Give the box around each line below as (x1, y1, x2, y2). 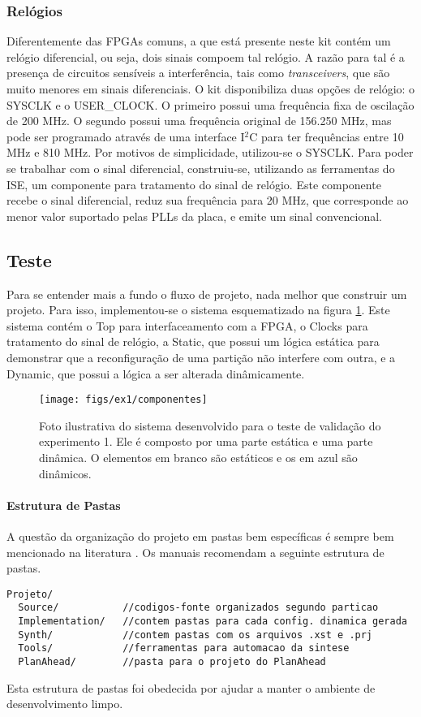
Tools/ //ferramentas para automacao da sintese (18, 642, 350, 654)
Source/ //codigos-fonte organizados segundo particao (18, 602, 379, 614)
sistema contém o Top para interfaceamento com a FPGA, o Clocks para (6, 317, 368, 334)
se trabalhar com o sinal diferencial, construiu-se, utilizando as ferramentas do (6, 159, 395, 176)
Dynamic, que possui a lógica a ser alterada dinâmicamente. (6, 365, 305, 382)
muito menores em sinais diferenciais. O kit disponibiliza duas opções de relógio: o (6, 80, 415, 97)
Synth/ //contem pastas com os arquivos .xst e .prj (18, 628, 373, 641)
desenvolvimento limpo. (6, 695, 123, 712)
